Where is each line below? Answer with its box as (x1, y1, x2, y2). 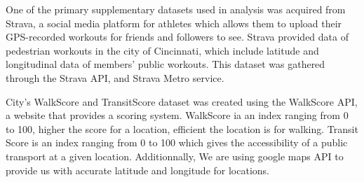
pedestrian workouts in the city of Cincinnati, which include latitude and (6, 43, 319, 57)
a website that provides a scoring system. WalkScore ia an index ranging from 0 (6, 108, 349, 122)
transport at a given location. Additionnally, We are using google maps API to (6, 148, 344, 163)
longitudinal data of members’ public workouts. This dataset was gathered (6, 57, 325, 71)
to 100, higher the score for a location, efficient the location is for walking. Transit (6, 121, 358, 136)
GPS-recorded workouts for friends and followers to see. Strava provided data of (6, 29, 349, 44)
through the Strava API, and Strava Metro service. (6, 70, 224, 85)
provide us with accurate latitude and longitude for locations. (6, 162, 269, 177)
